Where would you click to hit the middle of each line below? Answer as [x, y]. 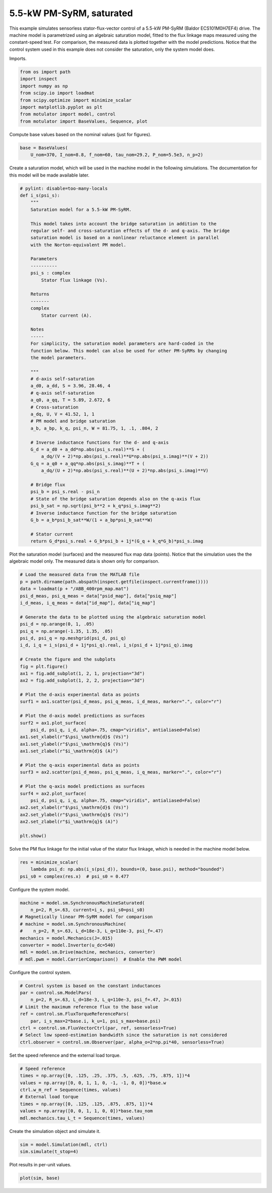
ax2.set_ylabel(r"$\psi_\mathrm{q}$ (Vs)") [75, 815]
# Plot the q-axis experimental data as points [80, 765]
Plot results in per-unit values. [40, 1164]
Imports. [18, 58]
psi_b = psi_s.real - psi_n [65, 492]
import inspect [39, 79]
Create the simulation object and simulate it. [55, 1131]
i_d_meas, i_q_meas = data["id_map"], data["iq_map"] [88, 603]
